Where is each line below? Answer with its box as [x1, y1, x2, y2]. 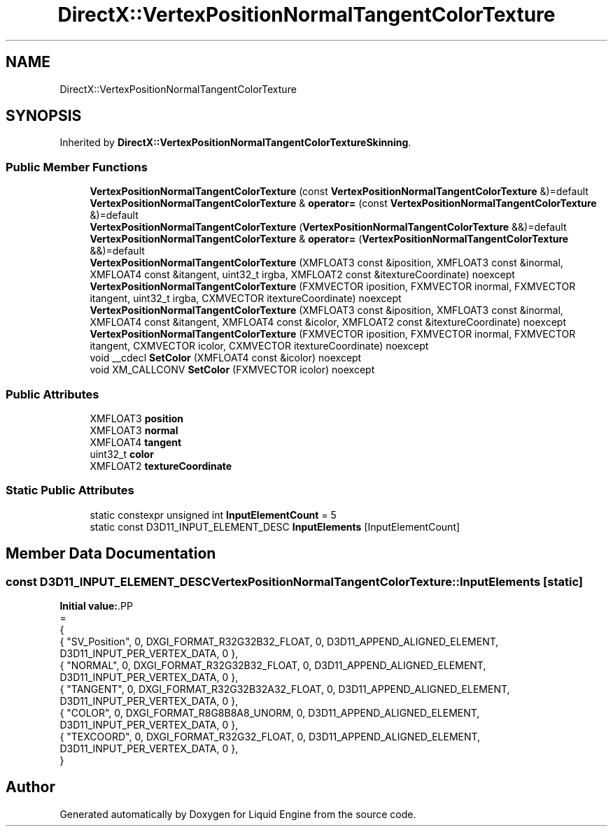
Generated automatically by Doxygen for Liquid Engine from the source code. [59, 808, 416, 820]
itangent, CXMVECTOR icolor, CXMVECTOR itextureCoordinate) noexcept [90, 340, 429, 352]
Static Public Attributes [6, 483, 134, 498]
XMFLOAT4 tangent [90, 436, 182, 448]
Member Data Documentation [6, 545, 216, 563]
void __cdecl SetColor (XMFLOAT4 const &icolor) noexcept [90, 352, 362, 364]
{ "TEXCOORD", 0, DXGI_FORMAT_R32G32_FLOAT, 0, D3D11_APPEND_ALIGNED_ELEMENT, [59, 730, 481, 743]
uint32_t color [90, 447, 154, 460]
